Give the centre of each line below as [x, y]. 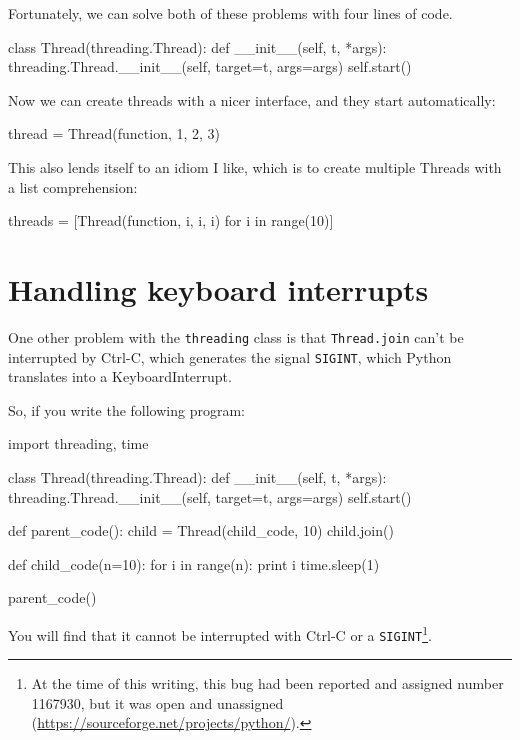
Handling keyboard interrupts [218, 288]
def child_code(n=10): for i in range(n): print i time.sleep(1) [194, 563]
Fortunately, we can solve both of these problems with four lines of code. [230, 13]
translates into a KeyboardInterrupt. [120, 376]
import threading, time [78, 443]
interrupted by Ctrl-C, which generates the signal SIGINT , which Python [230, 356]
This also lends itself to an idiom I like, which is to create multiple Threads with [255, 166]
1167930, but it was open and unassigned [157, 702]
